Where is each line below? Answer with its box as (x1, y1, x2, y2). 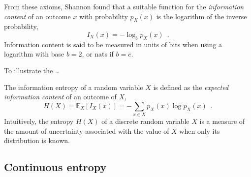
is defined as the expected (153, 82, 229, 92)
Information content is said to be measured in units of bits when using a (4, 39, 222, 49)
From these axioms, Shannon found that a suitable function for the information (4, 1, 244, 11)
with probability (79, 11, 128, 21)
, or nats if (82, 49, 114, 59)
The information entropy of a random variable (4, 82, 143, 92)
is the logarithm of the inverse (156, 11, 247, 21)
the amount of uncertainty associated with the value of (4, 125, 169, 136)
